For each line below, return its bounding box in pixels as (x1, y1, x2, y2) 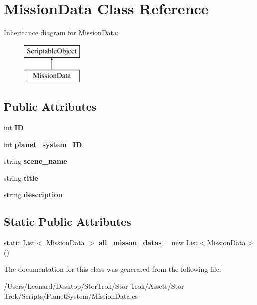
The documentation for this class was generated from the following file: (4, 264, 221, 274)
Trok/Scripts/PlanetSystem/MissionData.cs (4, 290, 138, 301)
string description (4, 189, 63, 200)
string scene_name (4, 156, 67, 166)
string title (4, 172, 38, 183)
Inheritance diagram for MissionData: (4, 27, 119, 38)
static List (4, 237, 35, 248)
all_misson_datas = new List (98, 237, 198, 248)
